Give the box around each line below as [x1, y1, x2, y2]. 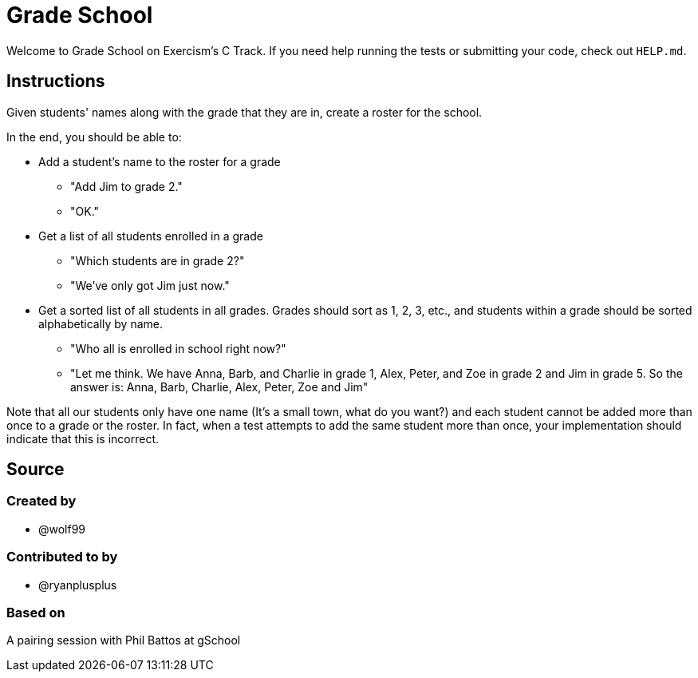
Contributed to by [6, 549, 118, 565]
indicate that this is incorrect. [6, 431, 160, 446]
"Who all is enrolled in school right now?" [70, 341, 286, 355]
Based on [6, 604, 65, 621]
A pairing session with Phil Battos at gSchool [6, 633, 241, 648]
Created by [6, 493, 77, 509]
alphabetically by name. [38, 316, 164, 331]
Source [6, 459, 65, 480]
